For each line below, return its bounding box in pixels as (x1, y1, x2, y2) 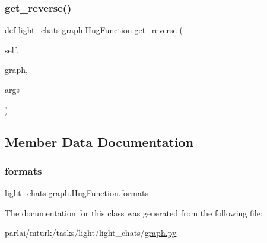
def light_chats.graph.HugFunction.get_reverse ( (5, 24, 183, 36)
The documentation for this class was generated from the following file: (5, 206, 263, 219)
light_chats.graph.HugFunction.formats (5, 187, 148, 199)
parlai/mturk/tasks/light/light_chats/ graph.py (5, 226, 177, 239)
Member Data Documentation (5, 132, 194, 151)
